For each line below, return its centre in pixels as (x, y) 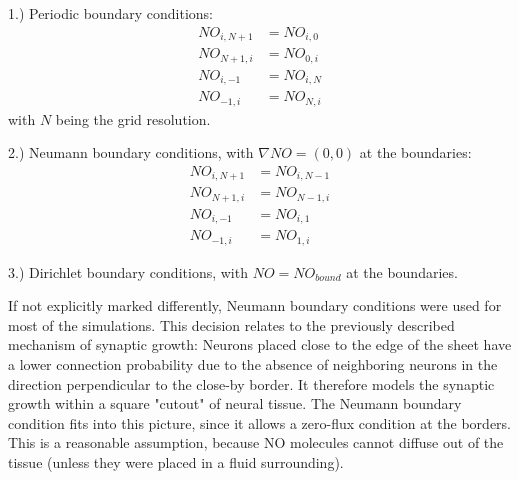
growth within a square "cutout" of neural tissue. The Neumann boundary (235, 403)
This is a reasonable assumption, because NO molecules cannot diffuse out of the (256, 442)
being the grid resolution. (133, 118)
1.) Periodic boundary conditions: (110, 13)
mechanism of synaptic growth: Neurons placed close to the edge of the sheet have (260, 344)
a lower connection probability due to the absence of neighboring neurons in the (253, 364)
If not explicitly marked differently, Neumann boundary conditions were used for (255, 305)
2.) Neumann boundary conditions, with (131, 152)
